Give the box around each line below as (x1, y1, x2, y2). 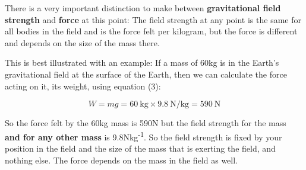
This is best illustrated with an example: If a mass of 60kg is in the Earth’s (5, 56, 279, 69)
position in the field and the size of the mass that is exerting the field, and (5, 142, 276, 154)
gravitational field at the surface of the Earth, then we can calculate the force (5, 68, 287, 80)
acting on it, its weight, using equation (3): (5, 79, 161, 92)
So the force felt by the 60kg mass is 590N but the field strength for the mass (5, 117, 286, 129)
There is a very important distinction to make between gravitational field (5, 2, 281, 14)
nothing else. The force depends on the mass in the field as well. (5, 153, 238, 166)
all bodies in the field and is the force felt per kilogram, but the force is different (5, 25, 298, 37)
